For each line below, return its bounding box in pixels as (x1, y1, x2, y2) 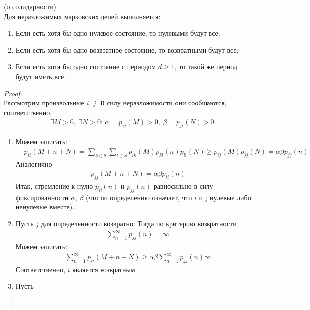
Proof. (4, 88, 22, 98)
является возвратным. (72, 264, 137, 274)
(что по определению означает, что (86, 192, 192, 202)
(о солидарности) (4, 1, 57, 11)
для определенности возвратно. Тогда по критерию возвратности (41, 218, 237, 228)
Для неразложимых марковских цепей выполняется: (4, 11, 161, 21)
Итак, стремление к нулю (15, 181, 93, 191)
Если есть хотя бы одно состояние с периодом (15, 61, 156, 72)
